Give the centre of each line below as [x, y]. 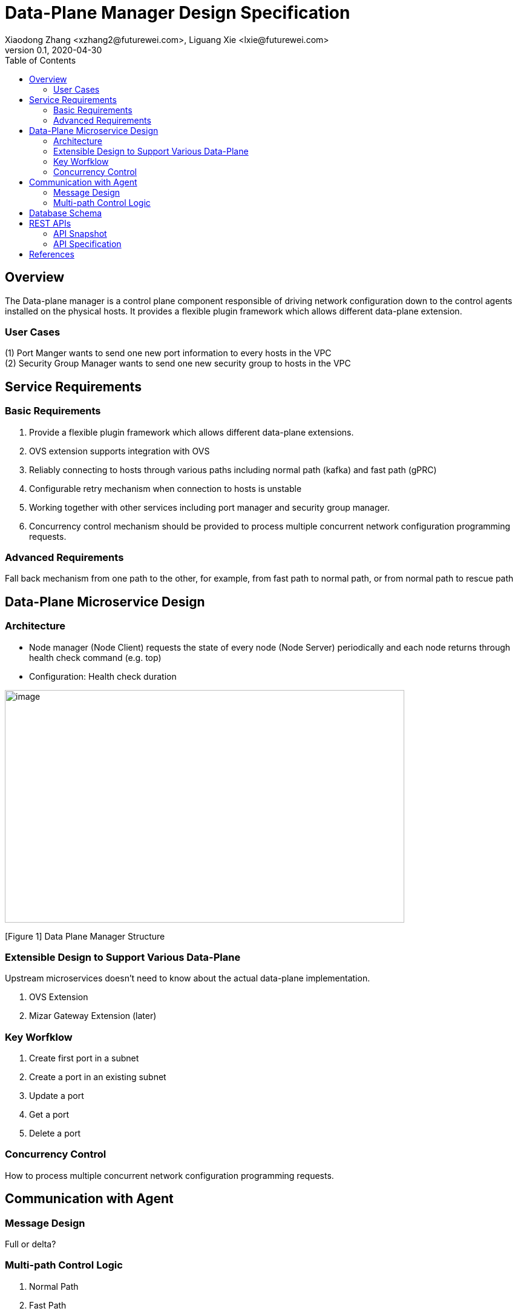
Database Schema [66, 213]
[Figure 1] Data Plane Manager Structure [85, 936]
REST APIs [50, 223]
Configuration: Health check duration [103, 676]
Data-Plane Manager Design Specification [178, 13]
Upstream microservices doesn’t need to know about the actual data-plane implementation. [188, 978]
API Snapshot [80, 233]
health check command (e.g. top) [95, 657]
